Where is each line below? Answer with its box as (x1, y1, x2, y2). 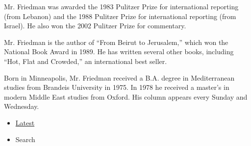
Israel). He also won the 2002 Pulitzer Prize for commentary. (4, 21, 186, 31)
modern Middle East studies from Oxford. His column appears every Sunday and (4, 91, 248, 102)
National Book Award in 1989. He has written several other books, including (4, 46, 234, 57)
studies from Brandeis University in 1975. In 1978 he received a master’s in (4, 82, 229, 92)
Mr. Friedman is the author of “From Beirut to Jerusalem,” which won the (4, 37, 228, 47)
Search (15, 134, 35, 144)
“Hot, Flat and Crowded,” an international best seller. (4, 56, 167, 66)
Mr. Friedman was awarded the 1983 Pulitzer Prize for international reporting (4, 1, 239, 11)
